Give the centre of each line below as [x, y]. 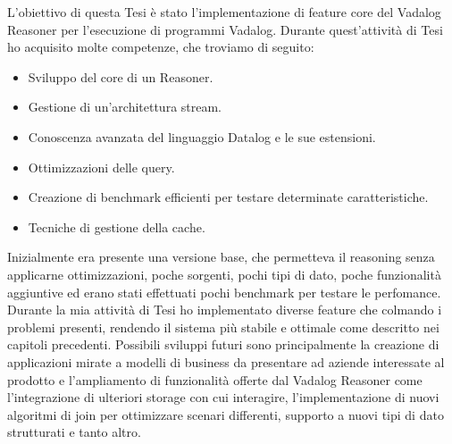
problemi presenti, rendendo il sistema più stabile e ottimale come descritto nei [223, 327]
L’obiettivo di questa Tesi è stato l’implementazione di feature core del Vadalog [224, 12]
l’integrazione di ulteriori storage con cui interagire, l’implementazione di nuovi [223, 397]
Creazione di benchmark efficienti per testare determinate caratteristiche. [228, 197]
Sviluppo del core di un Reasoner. [121, 76]
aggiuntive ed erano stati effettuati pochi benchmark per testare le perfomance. [224, 292]
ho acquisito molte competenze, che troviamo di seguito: [161, 47]
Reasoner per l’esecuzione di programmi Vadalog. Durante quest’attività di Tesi [225, 29]
